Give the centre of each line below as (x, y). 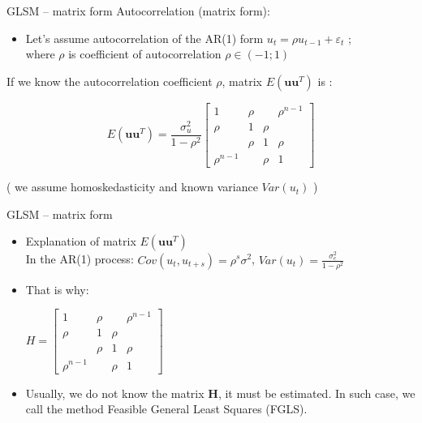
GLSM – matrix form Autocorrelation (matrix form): (138, 11)
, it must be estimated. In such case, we (316, 393)
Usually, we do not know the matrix (115, 393)
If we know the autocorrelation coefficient (110, 81)
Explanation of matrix (81, 241)
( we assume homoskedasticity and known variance (132, 187)
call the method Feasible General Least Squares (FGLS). (166, 409)
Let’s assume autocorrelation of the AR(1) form (144, 38)
